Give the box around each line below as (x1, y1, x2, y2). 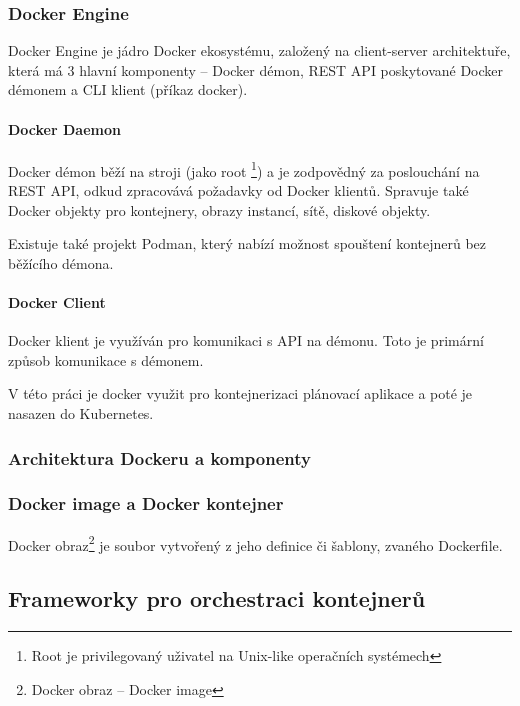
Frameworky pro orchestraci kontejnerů (8, 583, 426, 614)
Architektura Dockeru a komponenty (8, 445, 311, 470)
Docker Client (8, 292, 106, 313)
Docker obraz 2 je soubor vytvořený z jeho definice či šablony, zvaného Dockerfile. (8, 531, 503, 555)
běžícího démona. (8, 252, 114, 273)
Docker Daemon (8, 118, 121, 139)
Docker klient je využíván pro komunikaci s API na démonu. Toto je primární (8, 330, 484, 351)
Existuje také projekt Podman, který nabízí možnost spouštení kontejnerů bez (8, 233, 487, 254)
